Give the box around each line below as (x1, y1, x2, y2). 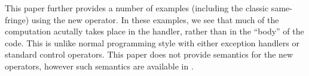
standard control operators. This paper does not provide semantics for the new (5, 48, 293, 61)
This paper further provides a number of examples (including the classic (5, 2, 269, 14)
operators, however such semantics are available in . (5, 59, 194, 72)
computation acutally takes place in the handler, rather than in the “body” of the (5, 25, 304, 37)
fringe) (5, 13, 29, 26)
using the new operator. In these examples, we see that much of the (31, 13, 279, 26)
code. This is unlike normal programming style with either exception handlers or (5, 36, 299, 49)
